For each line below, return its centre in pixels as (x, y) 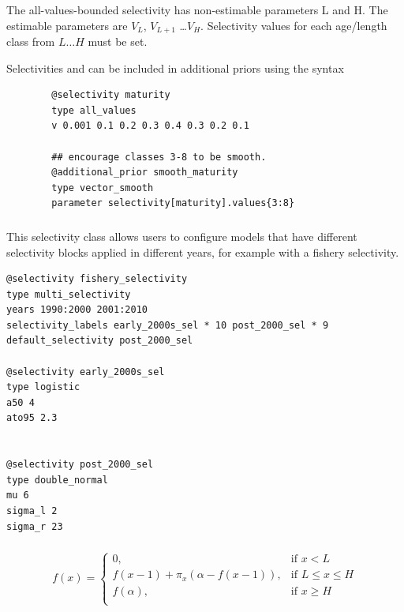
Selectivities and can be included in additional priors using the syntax (175, 68)
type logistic (43, 387)
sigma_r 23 (35, 526)
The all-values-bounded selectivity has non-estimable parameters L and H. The (197, 9)
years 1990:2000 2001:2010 (77, 310)
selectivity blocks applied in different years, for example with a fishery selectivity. (203, 252)
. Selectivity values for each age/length (294, 25)
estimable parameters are (67, 25)
